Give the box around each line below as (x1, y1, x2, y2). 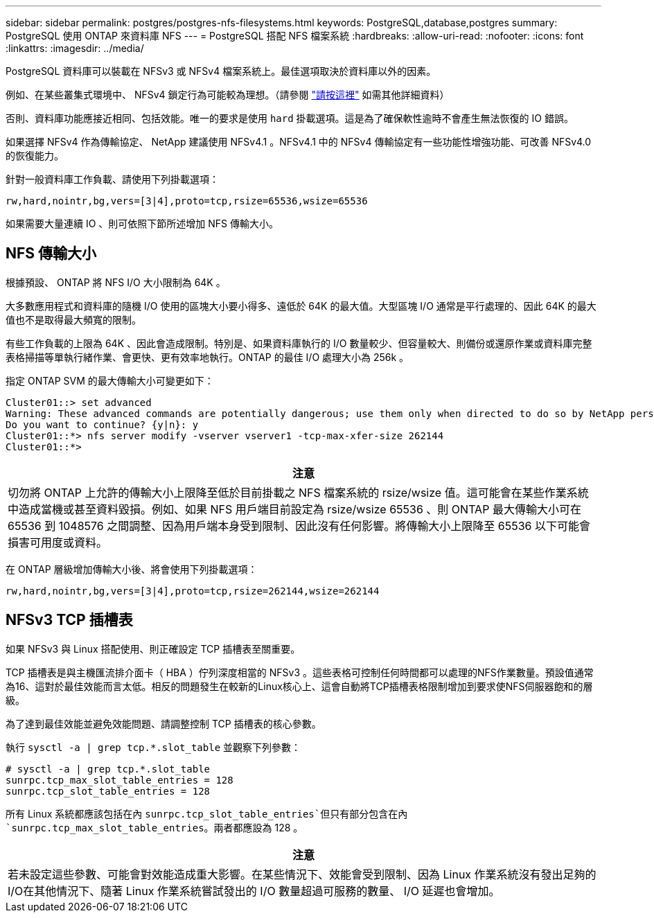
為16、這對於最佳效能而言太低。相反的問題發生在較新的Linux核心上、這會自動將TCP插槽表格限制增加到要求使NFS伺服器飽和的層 (6, 680, 593, 692)
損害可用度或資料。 (8, 535, 108, 549)
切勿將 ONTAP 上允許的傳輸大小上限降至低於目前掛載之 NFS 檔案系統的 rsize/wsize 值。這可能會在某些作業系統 (8, 485, 589, 500)
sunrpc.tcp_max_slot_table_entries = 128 (6, 774, 233, 786)
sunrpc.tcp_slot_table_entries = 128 (6, 785, 211, 797)
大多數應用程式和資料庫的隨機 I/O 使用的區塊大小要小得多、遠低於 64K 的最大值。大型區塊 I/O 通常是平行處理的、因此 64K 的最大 (6, 299, 596, 312)
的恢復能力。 (6, 150, 64, 161)
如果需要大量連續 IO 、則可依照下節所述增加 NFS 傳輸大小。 (6, 218, 279, 229)
